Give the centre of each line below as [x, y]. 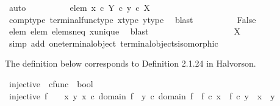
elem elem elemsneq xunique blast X [124, 31]
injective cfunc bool [51, 83]
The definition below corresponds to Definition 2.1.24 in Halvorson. [131, 63]
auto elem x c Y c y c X [79, 7]
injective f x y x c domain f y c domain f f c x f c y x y [142, 95]
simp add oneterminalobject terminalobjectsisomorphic [113, 43]
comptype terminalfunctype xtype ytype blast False [132, 19]
